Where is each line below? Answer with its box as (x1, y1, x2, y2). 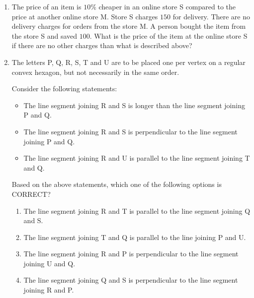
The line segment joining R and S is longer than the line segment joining (23, 100, 245, 110)
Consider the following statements (11, 83, 115, 94)
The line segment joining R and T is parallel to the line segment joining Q (23, 205, 251, 216)
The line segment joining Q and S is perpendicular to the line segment (23, 275, 238, 285)
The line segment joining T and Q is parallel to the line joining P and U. (23, 232, 246, 242)
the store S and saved (11, 30, 78, 41)
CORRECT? (11, 188, 51, 199)
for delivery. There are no (172, 11, 251, 21)
